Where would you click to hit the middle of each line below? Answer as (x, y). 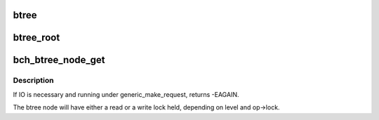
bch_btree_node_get (59, 60)
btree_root (36, 38)
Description (33, 81)
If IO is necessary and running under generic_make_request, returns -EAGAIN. (126, 94)
